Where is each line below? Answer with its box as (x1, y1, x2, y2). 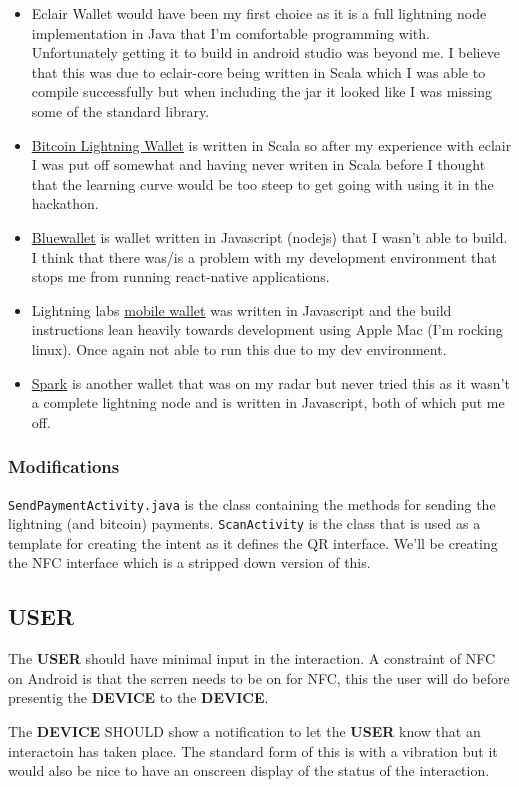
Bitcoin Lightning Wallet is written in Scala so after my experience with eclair (31, 134, 512, 155)
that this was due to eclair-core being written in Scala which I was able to (31, 61, 486, 82)
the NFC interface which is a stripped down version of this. (8, 552, 371, 573)
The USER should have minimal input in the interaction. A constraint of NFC (8, 648, 496, 669)
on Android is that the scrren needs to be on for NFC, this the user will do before (8, 667, 510, 688)
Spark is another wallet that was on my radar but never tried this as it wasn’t (31, 372, 510, 393)
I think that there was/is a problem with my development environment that (31, 246, 497, 267)
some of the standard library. (31, 100, 210, 121)
